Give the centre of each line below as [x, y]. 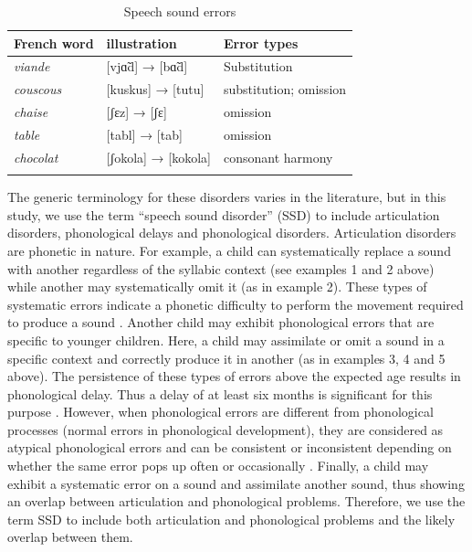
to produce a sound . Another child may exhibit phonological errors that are [221, 322]
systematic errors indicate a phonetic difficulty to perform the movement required [236, 304]
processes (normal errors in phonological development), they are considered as [226, 429]
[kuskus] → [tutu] [155, 89]
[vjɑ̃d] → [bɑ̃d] [147, 66]
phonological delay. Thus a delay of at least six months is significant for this [220, 393]
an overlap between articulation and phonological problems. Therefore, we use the [236, 501]
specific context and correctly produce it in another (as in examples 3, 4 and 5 [226, 358]
